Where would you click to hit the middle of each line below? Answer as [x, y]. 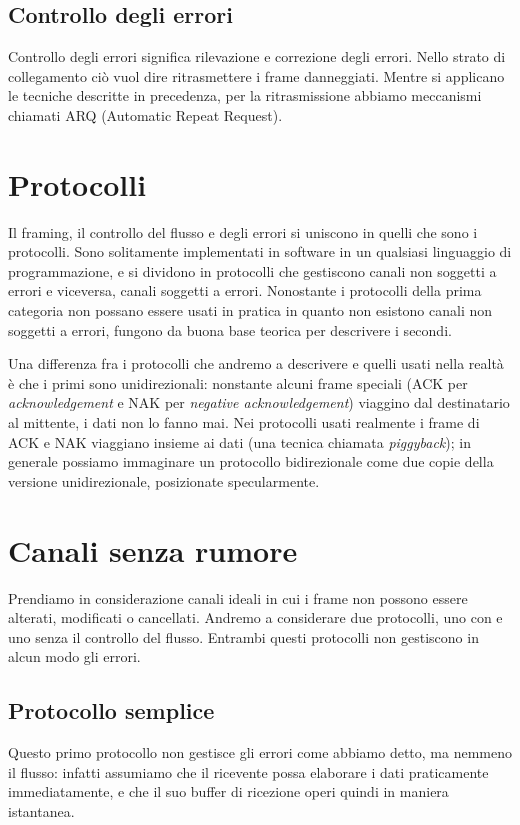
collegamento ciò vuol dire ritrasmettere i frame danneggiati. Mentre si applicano [256, 75]
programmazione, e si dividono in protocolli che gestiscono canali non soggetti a [252, 270]
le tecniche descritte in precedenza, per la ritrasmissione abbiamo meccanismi [245, 95]
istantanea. [41, 810]
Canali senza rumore [153, 549]
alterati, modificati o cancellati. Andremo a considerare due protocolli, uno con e [255, 617]
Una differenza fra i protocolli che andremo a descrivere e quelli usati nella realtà [256, 363]
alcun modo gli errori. [74, 656]
